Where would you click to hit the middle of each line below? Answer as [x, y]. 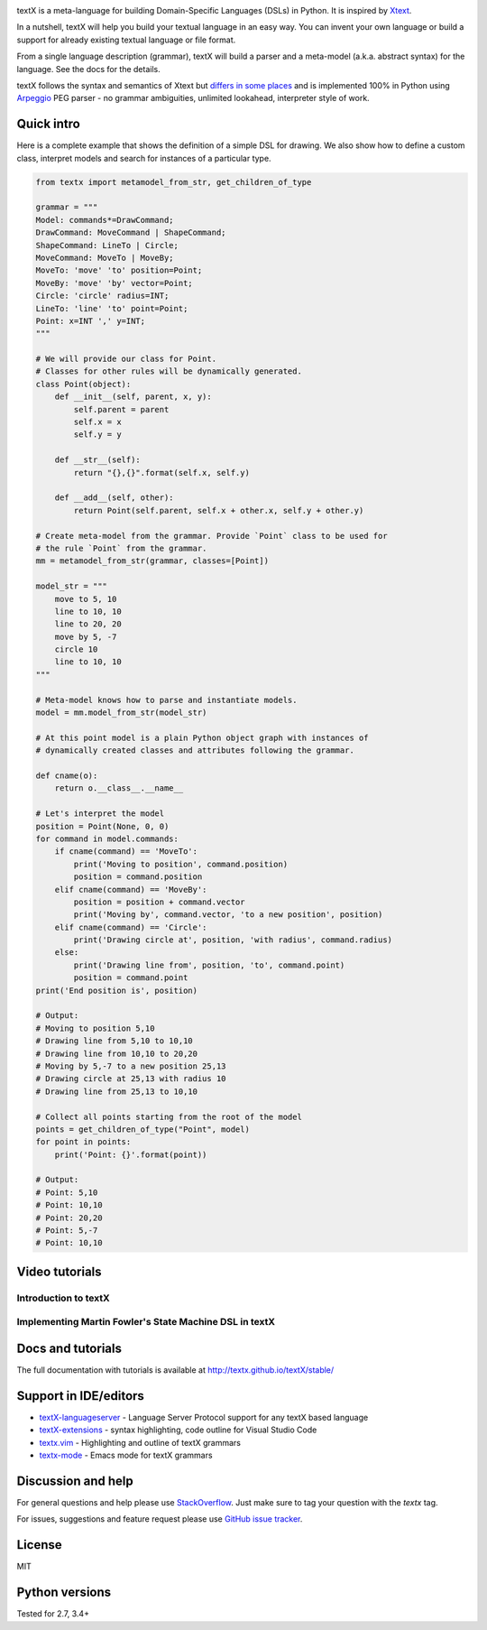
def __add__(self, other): [115, 498]
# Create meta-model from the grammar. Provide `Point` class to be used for [211, 536]
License [39, 1545]
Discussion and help [75, 1481]
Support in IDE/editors [80, 1396]
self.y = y [97, 435]
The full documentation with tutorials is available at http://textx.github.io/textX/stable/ [175, 1370]
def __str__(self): [98, 460]
